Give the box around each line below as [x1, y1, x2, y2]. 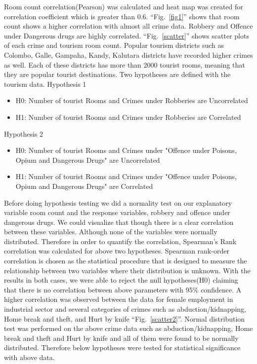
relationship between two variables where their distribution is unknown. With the [4, 265, 251, 275]
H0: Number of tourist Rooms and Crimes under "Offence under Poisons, [15, 145, 237, 155]
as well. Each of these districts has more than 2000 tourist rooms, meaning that [4, 59, 245, 70]
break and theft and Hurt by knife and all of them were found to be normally [4, 332, 239, 343]
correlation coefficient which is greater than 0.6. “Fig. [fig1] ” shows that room [4, 11, 240, 21]
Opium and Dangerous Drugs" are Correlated [15, 181, 153, 191]
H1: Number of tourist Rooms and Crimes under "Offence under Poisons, [15, 171, 237, 182]
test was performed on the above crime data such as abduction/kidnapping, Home [4, 323, 253, 333]
